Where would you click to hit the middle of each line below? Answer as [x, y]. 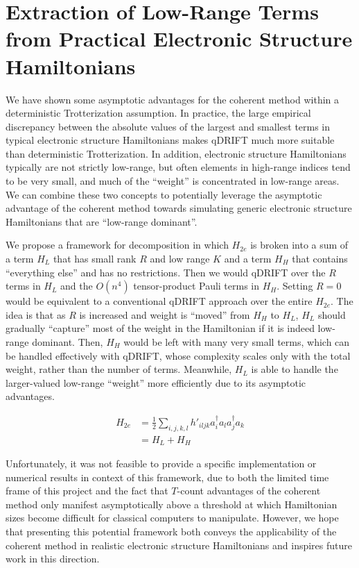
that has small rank [95, 259]
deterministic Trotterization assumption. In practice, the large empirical [158, 113]
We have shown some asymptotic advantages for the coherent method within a [173, 99]
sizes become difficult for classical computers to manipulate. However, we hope [172, 518]
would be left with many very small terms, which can [237, 342]
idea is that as [36, 314]
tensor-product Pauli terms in [196, 286]
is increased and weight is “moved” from [165, 314]
